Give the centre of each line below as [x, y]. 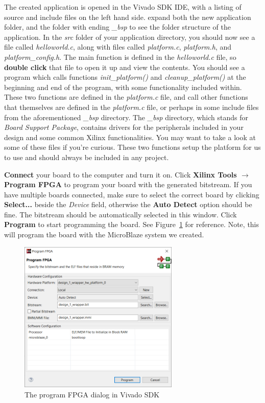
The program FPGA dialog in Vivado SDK [92, 395]
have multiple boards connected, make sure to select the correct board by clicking [132, 194]
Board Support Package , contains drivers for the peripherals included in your [124, 127]
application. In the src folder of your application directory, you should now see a [130, 37]
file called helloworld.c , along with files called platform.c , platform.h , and [118, 47]
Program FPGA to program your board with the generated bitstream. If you [128, 184]
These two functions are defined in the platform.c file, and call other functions [126, 97]
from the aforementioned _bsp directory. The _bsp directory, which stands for [126, 117]
